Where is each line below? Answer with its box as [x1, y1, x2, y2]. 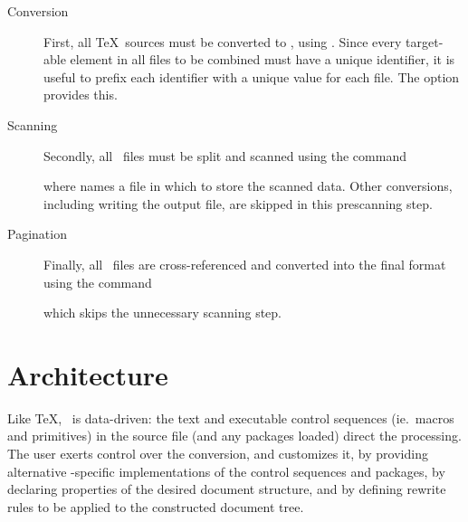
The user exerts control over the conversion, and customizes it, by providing [7, 444, 428, 463]
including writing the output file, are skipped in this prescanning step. [43, 194, 433, 213]
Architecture [7, 356, 168, 393]
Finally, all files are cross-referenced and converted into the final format [43, 254, 446, 273]
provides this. [43, 85, 118, 104]
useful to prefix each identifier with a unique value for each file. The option [43, 67, 460, 86]
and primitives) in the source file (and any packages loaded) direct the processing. [7, 426, 462, 445]
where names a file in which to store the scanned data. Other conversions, [43, 176, 453, 195]
